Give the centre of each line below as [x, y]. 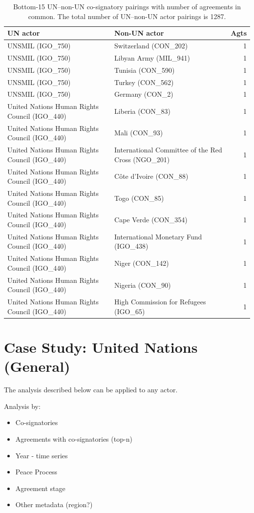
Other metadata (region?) [54, 504]
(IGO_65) [130, 311]
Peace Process [36, 472]
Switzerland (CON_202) [151, 46]
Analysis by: [22, 406]
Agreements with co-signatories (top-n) [74, 438]
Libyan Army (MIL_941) [152, 57]
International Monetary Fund [158, 236]
